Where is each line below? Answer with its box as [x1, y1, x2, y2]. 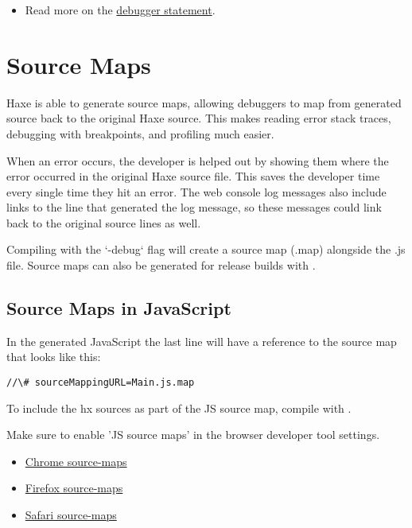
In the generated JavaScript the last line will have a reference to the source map [6, 332, 397, 349]
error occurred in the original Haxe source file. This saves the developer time [6, 168, 380, 184]
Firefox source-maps [25, 479, 123, 496]
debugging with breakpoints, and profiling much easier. [6, 125, 274, 142]
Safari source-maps [25, 507, 117, 523]
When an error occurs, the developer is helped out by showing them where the [6, 152, 389, 169]
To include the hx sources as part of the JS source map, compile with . [6, 399, 352, 416]
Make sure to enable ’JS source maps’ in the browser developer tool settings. [6, 426, 380, 443]
